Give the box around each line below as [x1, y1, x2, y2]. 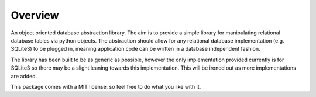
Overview [11, 9, 59, 22]
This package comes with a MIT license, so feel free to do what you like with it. [11, 83, 201, 90]
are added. [11, 72, 37, 79]
